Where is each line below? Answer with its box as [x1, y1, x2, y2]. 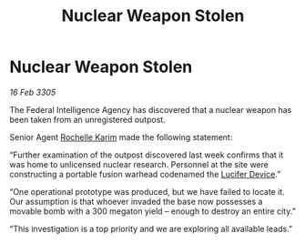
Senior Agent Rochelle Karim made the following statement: [9, 131, 233, 142]
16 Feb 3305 [9, 86, 56, 97]
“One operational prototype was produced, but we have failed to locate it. [9, 186, 285, 197]
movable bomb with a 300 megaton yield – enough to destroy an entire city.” [9, 206, 296, 217]
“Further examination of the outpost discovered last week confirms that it [9, 149, 284, 160]
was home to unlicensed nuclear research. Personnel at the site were [9, 158, 269, 169]
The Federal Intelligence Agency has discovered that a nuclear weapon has [9, 104, 292, 115]
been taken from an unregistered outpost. [9, 114, 166, 125]
